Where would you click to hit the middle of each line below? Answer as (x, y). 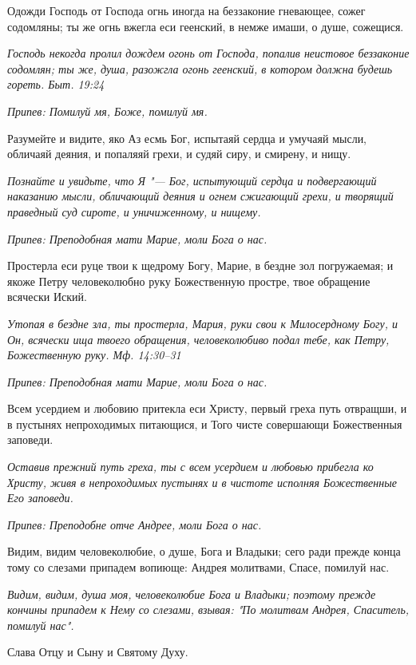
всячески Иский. (47, 297)
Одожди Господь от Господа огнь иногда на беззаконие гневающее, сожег (186, 10)
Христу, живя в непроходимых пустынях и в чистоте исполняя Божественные (202, 482)
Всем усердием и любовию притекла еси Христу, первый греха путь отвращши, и (207, 408)
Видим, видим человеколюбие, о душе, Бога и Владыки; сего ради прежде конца (204, 551)
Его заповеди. (40, 498)
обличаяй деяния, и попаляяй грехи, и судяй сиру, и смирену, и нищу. (179, 154)
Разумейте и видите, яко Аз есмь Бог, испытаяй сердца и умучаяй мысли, (187, 138)
